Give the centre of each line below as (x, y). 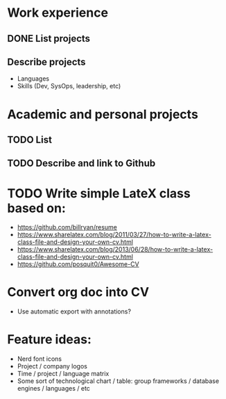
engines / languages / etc (53, 389)
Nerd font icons (40, 359)
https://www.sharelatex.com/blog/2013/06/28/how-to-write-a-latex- (115, 250)
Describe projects (46, 62)
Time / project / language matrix (63, 374)
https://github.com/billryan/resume (67, 227)
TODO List (29, 139)
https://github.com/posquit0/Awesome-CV (78, 264)
